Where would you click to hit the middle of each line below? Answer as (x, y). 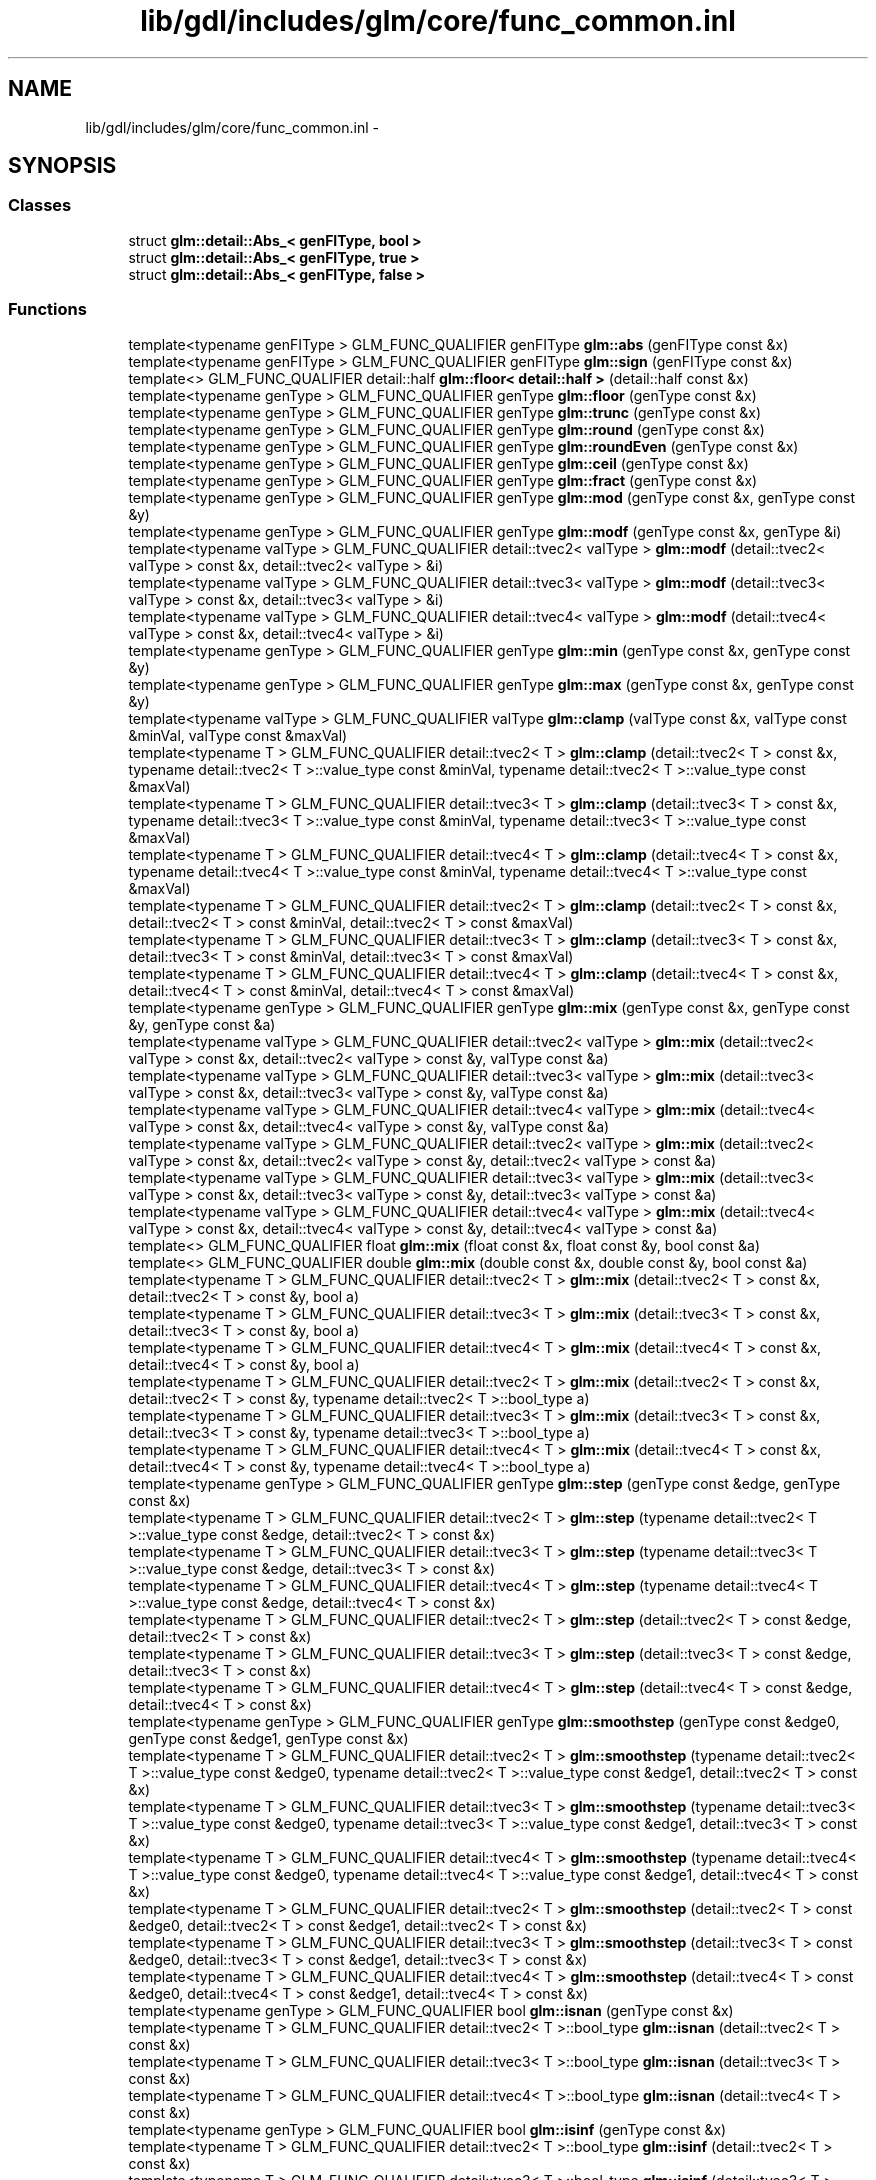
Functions (47, 309)
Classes (40, 205)
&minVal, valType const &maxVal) (238, 735)
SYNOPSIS (62, 166)
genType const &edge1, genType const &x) (268, 1738)
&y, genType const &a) (202, 1024)
